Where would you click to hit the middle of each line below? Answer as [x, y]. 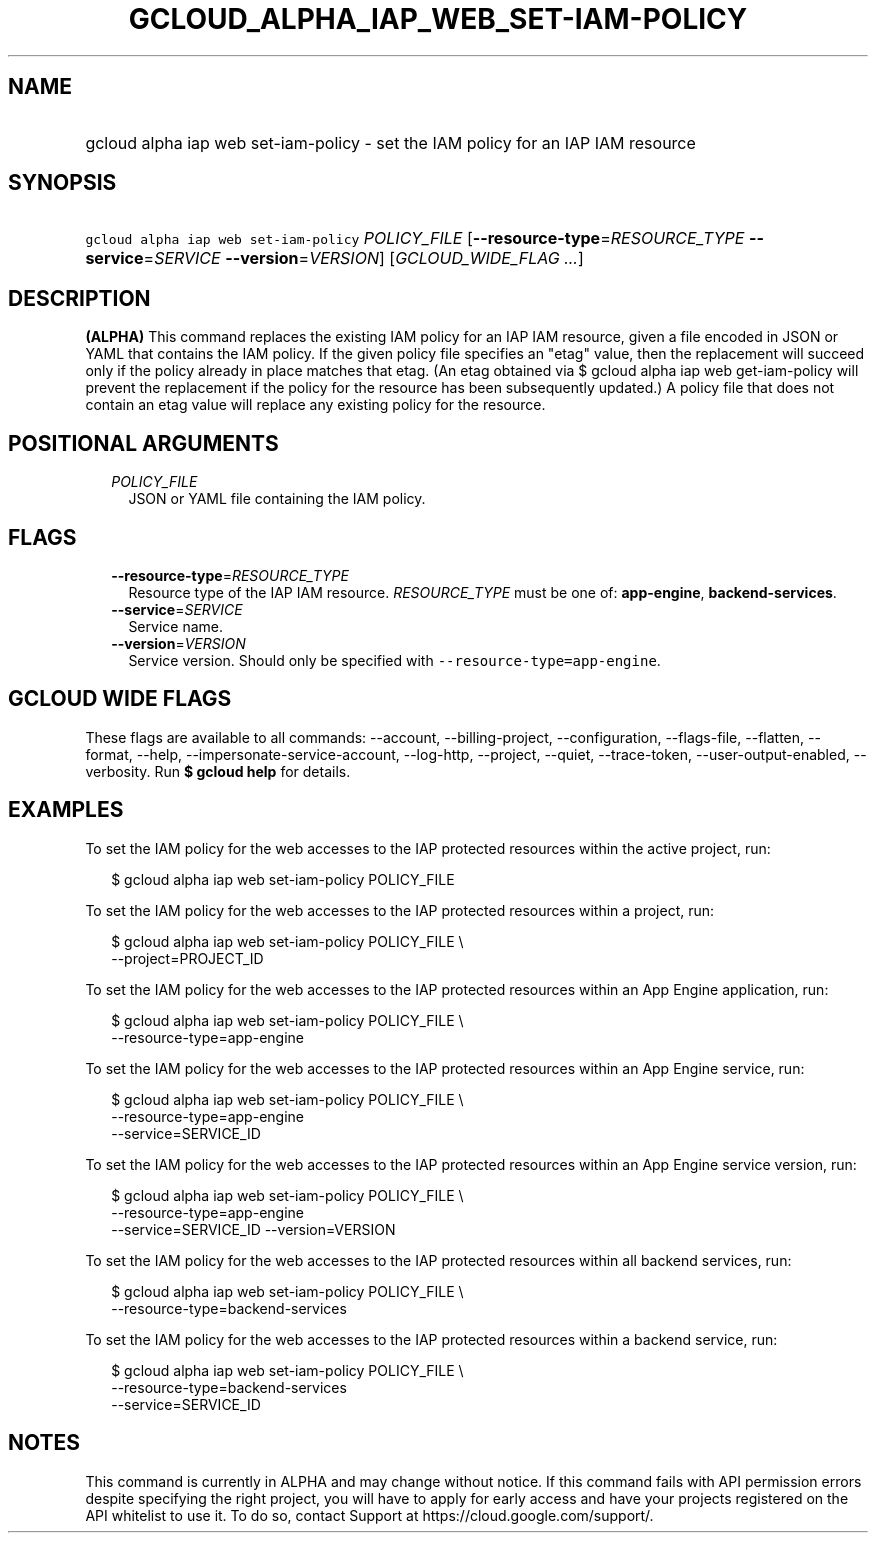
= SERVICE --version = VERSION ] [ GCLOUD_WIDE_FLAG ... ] [363, 258]
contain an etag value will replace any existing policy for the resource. [315, 405]
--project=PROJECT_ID [187, 958]
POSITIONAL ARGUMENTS [143, 443]
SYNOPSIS [62, 183]
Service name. [175, 626]
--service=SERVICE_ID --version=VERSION [253, 1229]
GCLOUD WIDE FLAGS [120, 699]
